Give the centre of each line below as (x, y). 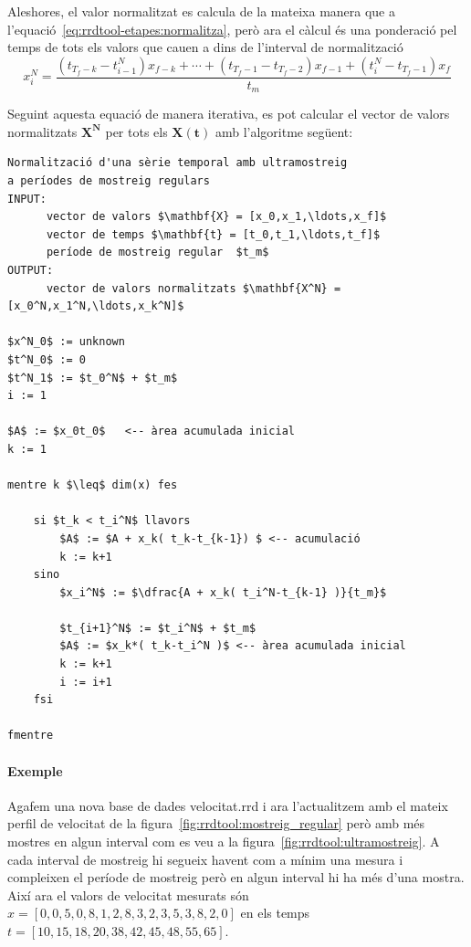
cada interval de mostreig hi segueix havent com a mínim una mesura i (205, 859)
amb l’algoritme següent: (284, 131)
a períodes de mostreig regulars (109, 181)
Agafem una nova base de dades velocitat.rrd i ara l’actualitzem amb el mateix (228, 805)
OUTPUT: (31, 271)
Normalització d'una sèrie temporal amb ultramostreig (178, 163)
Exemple (35, 770)
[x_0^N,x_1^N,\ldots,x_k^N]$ (96, 306)
